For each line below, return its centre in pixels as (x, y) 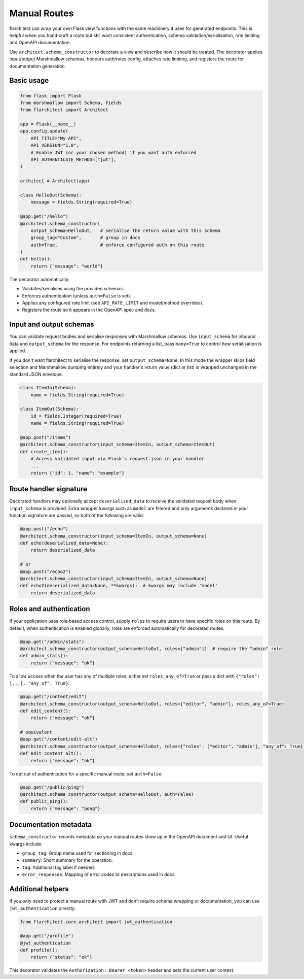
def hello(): (36, 259)
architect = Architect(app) (55, 181)
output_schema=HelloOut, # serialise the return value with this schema (125, 230)
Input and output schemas (52, 325)
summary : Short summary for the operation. (68, 860)
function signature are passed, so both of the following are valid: (77, 516)
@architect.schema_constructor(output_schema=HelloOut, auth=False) (107, 795)
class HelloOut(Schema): (51, 195)
